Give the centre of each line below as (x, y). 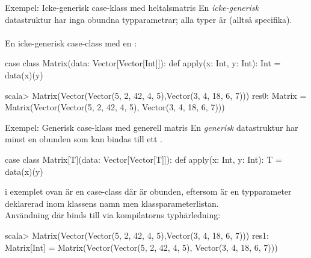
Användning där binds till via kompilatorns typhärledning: (113, 215)
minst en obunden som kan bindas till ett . (84, 139)
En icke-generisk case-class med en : (71, 42)
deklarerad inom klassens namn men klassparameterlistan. (112, 203)
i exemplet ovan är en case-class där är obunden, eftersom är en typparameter (148, 191)
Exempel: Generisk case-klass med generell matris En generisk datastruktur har (152, 127)
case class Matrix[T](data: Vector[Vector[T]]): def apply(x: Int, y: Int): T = (143, 159)
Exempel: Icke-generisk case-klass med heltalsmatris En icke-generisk (132, 7)
